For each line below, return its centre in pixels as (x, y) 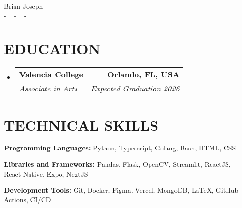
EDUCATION (52, 49)
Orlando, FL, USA (144, 74)
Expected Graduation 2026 (135, 89)
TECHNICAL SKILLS (81, 125)
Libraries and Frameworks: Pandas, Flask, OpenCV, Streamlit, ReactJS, (117, 164)
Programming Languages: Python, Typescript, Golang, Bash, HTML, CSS (120, 148)
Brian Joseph (23, 6)
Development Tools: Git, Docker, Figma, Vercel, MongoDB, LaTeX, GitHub (121, 190)
